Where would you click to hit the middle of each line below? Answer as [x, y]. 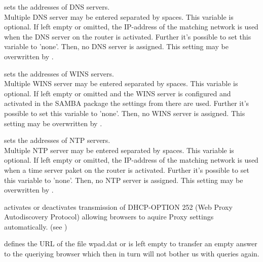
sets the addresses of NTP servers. [57, 140]
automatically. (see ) [36, 226]
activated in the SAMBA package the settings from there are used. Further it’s [127, 103]
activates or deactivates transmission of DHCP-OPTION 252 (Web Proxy [118, 207]
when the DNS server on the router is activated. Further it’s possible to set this [128, 36]
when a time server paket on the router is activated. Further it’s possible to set [127, 170]
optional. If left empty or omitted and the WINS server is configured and [118, 93]
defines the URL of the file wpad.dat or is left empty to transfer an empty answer [131, 244]
